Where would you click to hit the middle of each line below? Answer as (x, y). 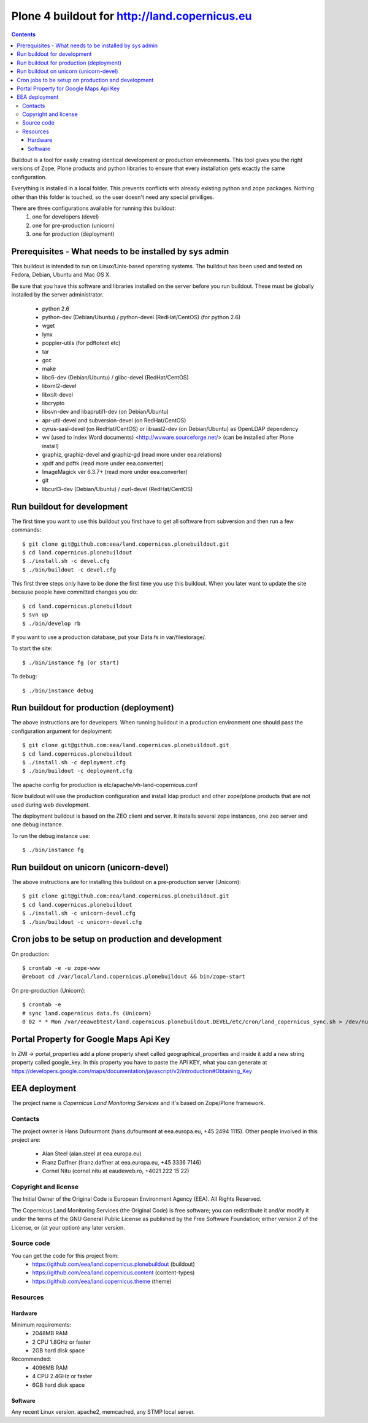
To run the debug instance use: (51, 836)
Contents (24, 34)
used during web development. (51, 805)
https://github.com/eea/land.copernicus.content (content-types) (113, 1273)
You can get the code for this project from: (65, 1255)
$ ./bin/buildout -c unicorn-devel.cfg (82, 922)
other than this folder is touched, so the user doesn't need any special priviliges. (113, 197)
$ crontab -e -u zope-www (61, 968)
